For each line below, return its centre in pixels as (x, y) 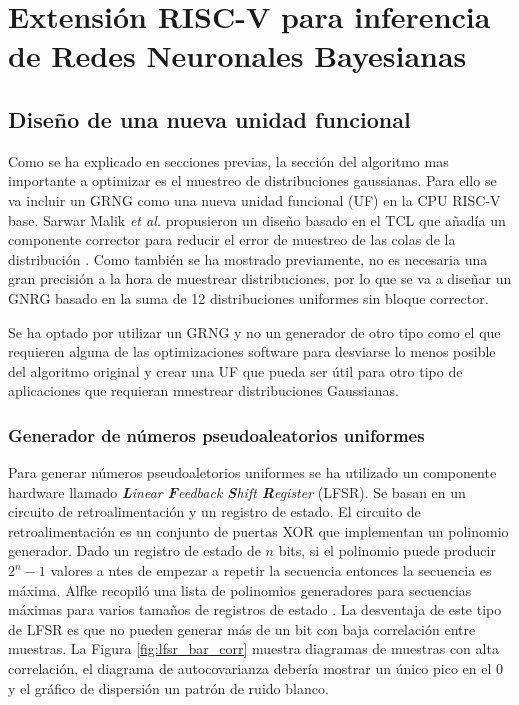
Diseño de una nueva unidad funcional (209, 118)
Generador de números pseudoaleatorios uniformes (216, 434)
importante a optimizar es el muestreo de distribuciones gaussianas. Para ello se (252, 180)
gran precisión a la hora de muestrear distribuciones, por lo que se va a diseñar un (260, 278)
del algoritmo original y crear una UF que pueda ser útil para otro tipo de (235, 370)
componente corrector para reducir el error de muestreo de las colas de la (232, 239)
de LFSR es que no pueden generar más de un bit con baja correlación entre (242, 628)
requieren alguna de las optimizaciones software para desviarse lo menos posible (252, 351)
